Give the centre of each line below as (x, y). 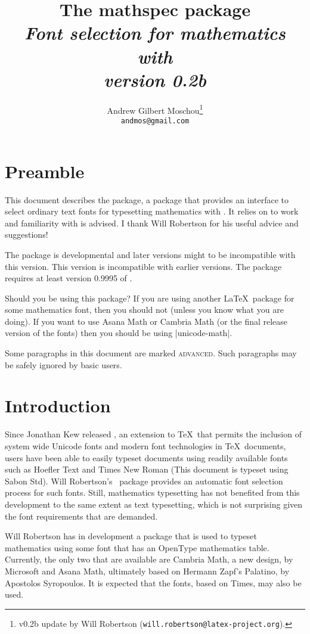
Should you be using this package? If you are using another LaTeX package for (150, 298)
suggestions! (27, 234)
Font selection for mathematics (155, 33)
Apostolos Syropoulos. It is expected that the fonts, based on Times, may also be (153, 582)
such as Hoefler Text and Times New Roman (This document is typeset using (147, 469)
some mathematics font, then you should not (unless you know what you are (144, 310)
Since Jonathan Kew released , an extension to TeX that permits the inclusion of (153, 434)
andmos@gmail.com (155, 121)
